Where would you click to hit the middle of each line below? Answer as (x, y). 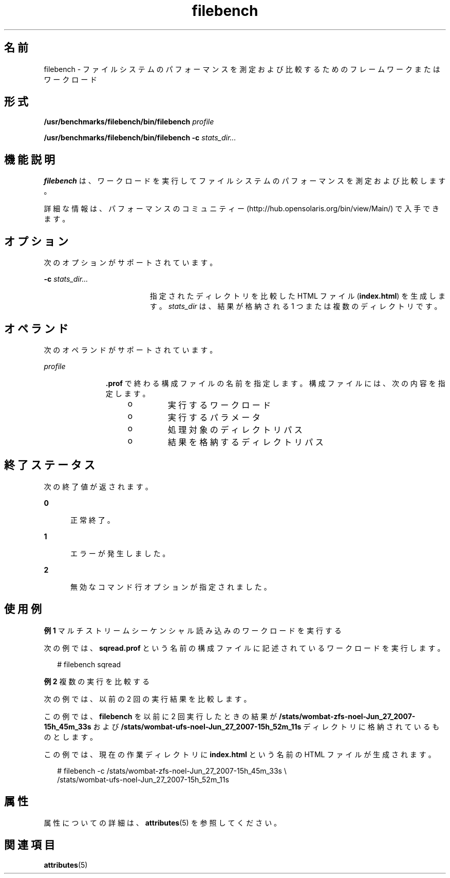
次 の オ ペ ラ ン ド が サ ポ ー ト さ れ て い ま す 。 (130, 350)
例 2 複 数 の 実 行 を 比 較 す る (97, 681)
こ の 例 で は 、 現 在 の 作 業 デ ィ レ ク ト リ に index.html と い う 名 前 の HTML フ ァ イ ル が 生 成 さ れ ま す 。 (240, 754)
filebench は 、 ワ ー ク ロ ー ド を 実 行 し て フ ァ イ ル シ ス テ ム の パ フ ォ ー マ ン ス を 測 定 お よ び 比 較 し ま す (245, 181)
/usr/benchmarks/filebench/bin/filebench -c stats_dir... (140, 138)
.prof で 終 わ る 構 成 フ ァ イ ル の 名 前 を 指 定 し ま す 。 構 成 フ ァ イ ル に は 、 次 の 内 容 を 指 (275, 383)
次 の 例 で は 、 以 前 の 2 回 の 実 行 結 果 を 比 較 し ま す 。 (147, 699)
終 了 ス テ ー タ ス (50, 465)
